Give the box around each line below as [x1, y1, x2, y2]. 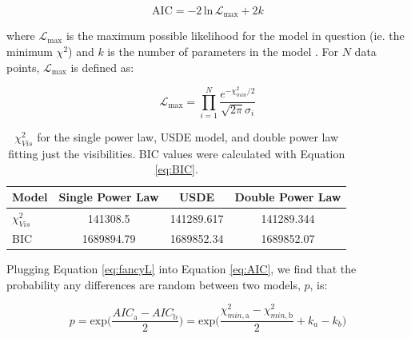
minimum [6, 43, 53, 60]
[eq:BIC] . [154, 161, 198, 177]
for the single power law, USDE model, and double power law [37, 129, 339, 145]
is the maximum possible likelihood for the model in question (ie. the [66, 27, 405, 44]
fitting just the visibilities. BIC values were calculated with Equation [8, 145, 345, 161]
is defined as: [70, 58, 134, 75]
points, [6, 58, 40, 75]
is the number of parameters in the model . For [107, 43, 339, 60]
